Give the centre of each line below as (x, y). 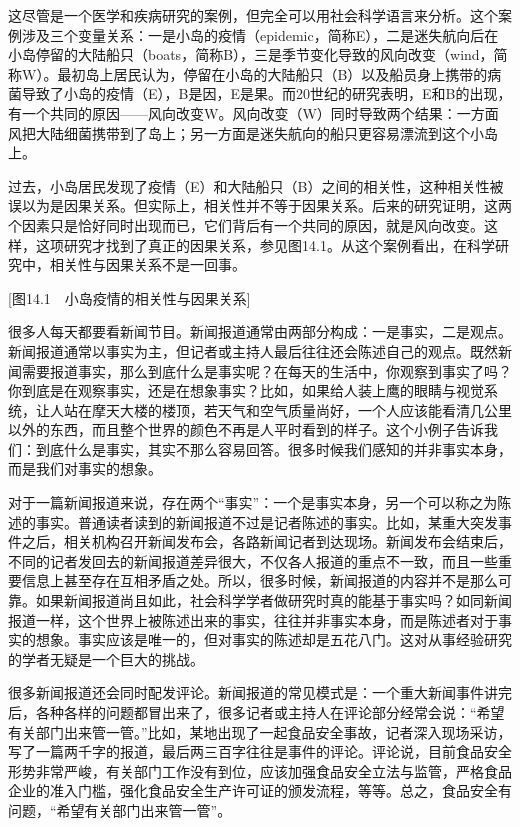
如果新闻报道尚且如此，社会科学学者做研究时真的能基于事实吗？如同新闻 (273, 600)
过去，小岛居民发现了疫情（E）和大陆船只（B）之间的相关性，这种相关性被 (256, 185)
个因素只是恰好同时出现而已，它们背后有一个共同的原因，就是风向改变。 (246, 224)
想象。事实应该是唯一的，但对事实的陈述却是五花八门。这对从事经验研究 (273, 639)
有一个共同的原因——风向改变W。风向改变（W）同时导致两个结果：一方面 (253, 112)
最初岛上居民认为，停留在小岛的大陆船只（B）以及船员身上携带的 (272, 73)
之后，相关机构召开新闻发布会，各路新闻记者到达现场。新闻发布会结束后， (266, 541)
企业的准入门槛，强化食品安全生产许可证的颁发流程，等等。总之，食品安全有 (260, 790)
